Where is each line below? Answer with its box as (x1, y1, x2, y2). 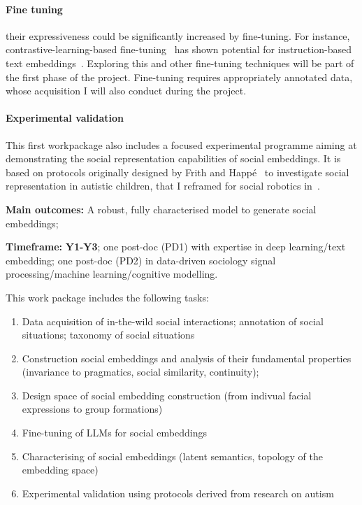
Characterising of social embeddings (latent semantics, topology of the (22, 448, 323, 463)
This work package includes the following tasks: (6, 290, 209, 304)
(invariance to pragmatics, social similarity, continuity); (22, 364, 259, 379)
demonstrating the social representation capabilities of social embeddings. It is (6, 151, 341, 166)
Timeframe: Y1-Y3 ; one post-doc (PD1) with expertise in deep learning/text (6, 239, 346, 254)
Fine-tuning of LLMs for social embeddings (22, 425, 207, 440)
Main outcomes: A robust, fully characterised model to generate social (6, 201, 317, 216)
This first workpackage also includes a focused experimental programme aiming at (6, 137, 357, 152)
